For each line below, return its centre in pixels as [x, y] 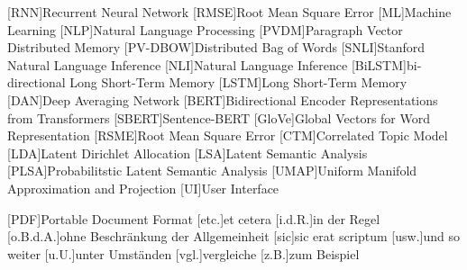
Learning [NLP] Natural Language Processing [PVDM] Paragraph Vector [205, 29]
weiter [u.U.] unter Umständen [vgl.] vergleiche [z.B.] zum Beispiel [183, 253]
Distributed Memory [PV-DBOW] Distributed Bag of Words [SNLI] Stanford [216, 47]
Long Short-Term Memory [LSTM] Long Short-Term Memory [238, 82]
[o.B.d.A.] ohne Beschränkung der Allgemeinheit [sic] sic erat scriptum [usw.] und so [233, 236]
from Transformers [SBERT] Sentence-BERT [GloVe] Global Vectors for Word [219, 117]
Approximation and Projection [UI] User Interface [143, 188]
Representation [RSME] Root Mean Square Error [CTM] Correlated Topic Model [228, 135]
